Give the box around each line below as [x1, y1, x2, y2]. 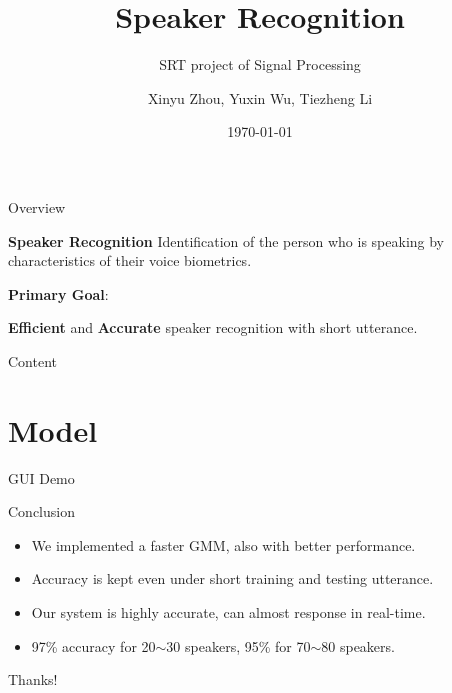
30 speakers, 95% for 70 [166, 635, 311, 656]
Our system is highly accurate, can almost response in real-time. [31, 601, 426, 622]
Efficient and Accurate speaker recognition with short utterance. [8, 317, 418, 338]
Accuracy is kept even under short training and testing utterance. [31, 568, 434, 589]
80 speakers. [321, 635, 395, 656]
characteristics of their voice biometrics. [8, 250, 252, 271]
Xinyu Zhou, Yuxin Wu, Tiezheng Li [147, 87, 373, 108]
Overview [8, 196, 66, 217]
